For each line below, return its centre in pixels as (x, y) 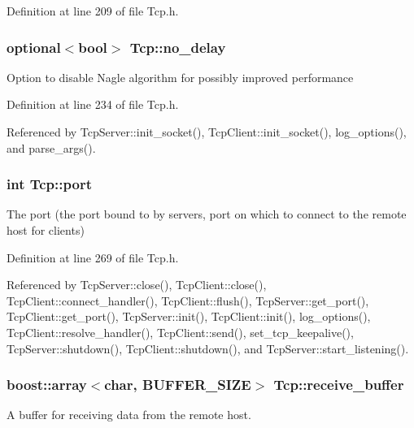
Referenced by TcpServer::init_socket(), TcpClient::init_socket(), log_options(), (207, 132)
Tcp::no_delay (178, 47)
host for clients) (46, 230)
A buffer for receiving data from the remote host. (129, 415)
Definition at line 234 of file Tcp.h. (93, 104)
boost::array (47, 385)
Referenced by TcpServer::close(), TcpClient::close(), (137, 285)
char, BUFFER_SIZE (178, 385)
